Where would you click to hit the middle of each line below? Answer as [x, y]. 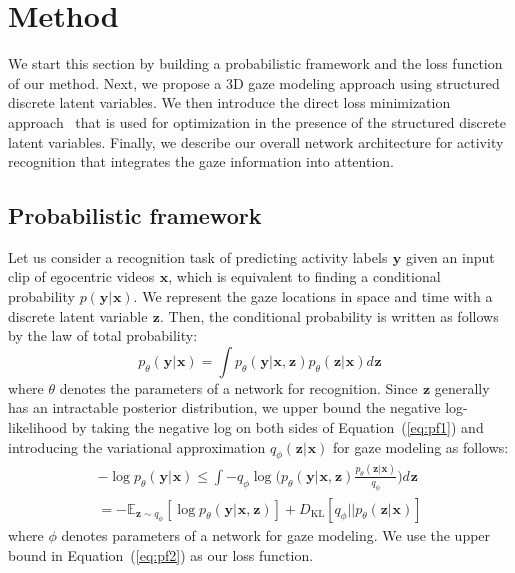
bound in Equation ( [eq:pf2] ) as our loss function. [161, 554]
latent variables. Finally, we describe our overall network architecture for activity [256, 141]
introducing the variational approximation [137, 446]
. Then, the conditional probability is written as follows [329, 315]
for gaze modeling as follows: [421, 446]
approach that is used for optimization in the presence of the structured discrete [257, 121]
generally [462, 387]
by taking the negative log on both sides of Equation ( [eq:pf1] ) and [277, 427]
